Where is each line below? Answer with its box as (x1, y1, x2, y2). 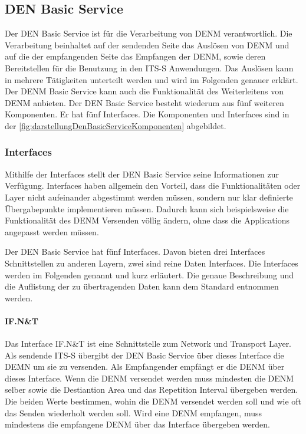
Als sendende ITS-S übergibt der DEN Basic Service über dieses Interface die (5, 348, 284, 361)
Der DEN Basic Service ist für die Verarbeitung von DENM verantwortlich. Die (5, 27, 292, 40)
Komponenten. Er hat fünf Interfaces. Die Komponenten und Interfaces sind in (5, 108, 289, 120)
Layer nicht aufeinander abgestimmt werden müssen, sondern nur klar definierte (5, 190, 293, 203)
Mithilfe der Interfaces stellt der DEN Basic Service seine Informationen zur (5, 167, 279, 180)
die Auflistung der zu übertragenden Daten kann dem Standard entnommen (5, 280, 279, 292)
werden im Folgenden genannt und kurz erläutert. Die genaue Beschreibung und (5, 268, 294, 281)
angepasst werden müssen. (5, 225, 99, 238)
